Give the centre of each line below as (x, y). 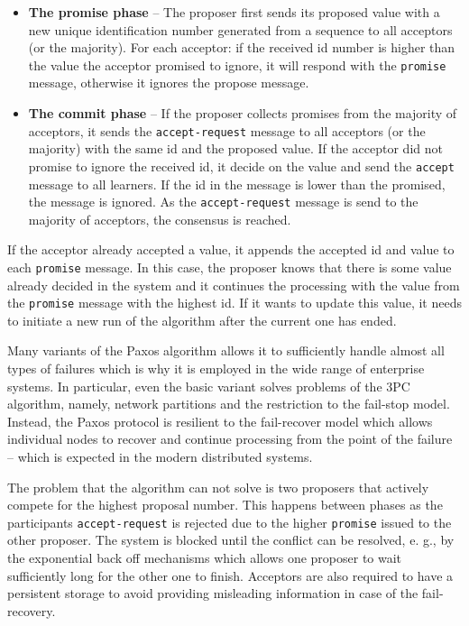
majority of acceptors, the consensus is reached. (160, 219)
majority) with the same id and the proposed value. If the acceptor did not (235, 148)
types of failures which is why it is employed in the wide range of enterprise (216, 368)
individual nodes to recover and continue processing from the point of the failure (230, 439)
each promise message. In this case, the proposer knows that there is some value (230, 267)
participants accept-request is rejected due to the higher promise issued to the (230, 522)
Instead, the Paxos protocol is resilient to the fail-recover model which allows (220, 421)
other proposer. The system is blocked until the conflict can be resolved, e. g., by (231, 540)
